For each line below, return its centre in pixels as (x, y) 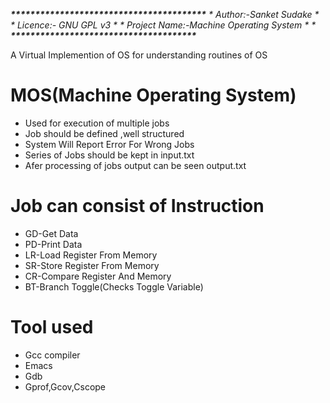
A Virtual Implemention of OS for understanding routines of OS (139, 55)
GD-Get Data (51, 233)
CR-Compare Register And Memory (98, 276)
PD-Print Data (53, 244)
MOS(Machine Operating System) (153, 95)
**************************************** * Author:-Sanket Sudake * (165, 14)
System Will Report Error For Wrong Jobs (109, 144)
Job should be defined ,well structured (104, 133)
